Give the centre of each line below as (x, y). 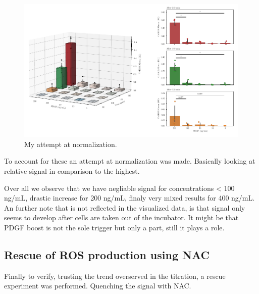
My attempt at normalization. (71, 144)
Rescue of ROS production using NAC (107, 254)
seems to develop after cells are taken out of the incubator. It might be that (121, 217)
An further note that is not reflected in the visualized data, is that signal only (125, 207)
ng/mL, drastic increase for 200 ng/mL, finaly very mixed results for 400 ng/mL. (129, 198)
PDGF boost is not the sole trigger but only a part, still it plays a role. (114, 227)
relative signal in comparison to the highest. (72, 171)
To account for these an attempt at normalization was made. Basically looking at (130, 161)
